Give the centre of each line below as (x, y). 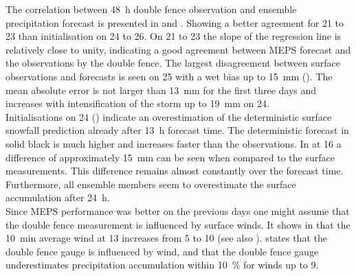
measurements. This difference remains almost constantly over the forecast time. (175, 171)
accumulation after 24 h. (58, 197)
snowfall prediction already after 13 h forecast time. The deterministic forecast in (177, 130)
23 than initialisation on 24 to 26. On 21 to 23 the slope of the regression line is (174, 36)
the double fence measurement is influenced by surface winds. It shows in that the (178, 224)
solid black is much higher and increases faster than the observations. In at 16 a (174, 143)
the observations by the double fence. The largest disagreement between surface (173, 63)
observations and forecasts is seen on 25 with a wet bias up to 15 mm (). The (169, 76)
